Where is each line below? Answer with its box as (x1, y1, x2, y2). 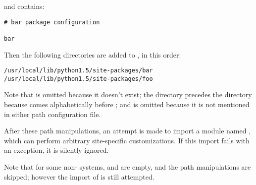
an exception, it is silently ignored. (4, 145, 109, 155)
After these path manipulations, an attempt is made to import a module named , (4, 125, 251, 136)
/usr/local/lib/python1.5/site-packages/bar (4, 67, 153, 74)
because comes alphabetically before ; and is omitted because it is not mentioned (4, 99, 250, 110)
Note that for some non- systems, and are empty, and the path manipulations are (4, 162, 251, 172)
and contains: (4, 1, 45, 11)
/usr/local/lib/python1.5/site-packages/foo (4, 75, 153, 82)
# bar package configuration (4, 18, 100, 26)
